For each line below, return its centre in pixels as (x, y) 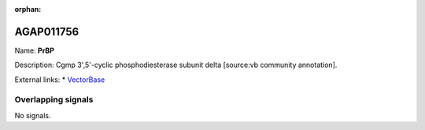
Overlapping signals (54, 100)
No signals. (33, 115)
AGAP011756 (47, 32)
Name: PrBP (35, 50)
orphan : (28, 9)
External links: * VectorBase (60, 80)
